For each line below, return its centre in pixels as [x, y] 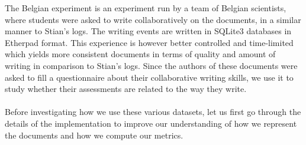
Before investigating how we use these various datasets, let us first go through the [153, 112]
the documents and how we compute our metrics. [94, 135]
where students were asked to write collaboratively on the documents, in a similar [153, 19]
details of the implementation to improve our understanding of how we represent [151, 123]
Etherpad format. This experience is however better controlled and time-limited [149, 42]
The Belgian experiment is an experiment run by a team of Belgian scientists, [146, 8]
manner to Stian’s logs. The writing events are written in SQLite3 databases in [148, 31]
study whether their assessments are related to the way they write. [126, 89]
